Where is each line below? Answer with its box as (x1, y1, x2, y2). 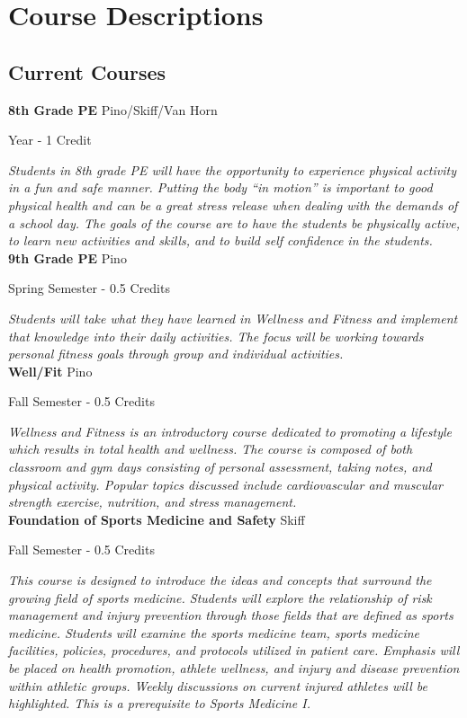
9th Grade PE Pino (8, 248, 127, 267)
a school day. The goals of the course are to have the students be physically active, (8, 213, 461, 232)
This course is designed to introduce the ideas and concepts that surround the (8, 571, 432, 589)
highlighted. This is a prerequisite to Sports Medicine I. (8, 694, 310, 713)
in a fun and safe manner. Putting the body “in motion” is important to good (8, 178, 433, 197)
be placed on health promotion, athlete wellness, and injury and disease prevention (8, 659, 460, 678)
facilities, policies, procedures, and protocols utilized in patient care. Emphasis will (8, 641, 460, 660)
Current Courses (8, 58, 166, 85)
